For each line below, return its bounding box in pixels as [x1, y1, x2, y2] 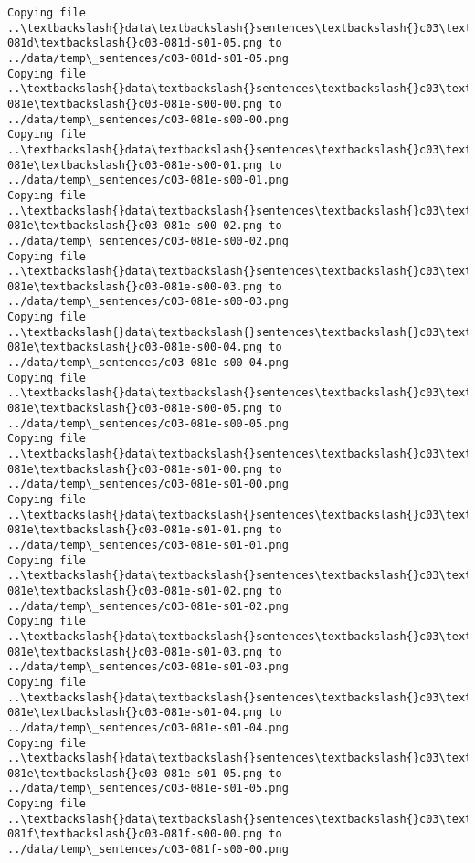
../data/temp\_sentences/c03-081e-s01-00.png [7, 478, 289, 491]
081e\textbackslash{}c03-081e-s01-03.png [7, 645, 263, 658]
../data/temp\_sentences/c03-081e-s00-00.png [7, 112, 289, 126]
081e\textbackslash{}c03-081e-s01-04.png [7, 706, 263, 720]
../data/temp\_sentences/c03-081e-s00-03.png [7, 295, 289, 309]
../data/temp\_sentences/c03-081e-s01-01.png [7, 538, 289, 552]
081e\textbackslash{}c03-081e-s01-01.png [7, 523, 263, 537]
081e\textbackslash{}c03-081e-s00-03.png [7, 279, 263, 293]
